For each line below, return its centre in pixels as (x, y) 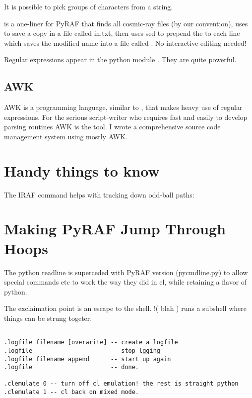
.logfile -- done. (72, 367)
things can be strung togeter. (48, 318)
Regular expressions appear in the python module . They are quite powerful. (120, 59)
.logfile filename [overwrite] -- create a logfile (91, 343)
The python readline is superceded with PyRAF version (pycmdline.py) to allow (126, 272)
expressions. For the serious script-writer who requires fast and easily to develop (126, 117)
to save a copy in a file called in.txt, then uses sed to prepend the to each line (122, 33)
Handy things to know (82, 170)
